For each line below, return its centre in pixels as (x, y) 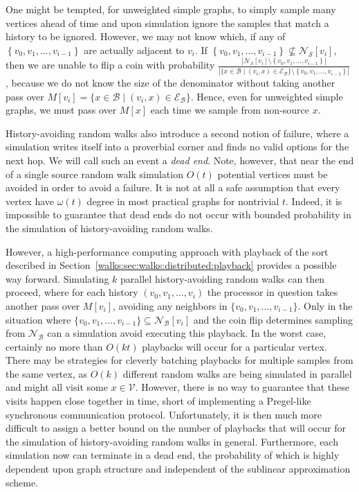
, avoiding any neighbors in (170, 305)
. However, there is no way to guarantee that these (242, 387)
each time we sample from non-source (230, 110)
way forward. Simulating (57, 278)
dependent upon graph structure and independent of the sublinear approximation (178, 469)
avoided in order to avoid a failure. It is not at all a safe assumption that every (173, 187)
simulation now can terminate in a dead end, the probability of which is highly (173, 455)
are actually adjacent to (134, 50)
